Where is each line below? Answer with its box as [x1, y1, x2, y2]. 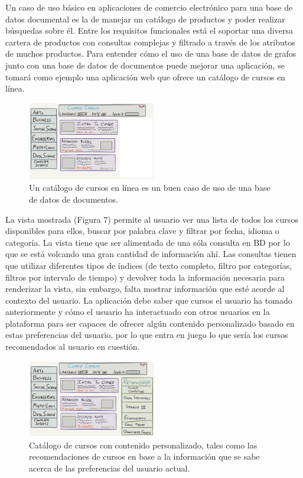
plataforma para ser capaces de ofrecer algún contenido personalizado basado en [5, 317, 295, 329]
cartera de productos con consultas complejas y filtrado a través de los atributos [5, 35, 295, 48]
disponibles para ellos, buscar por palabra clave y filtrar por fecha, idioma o [5, 225, 279, 237]
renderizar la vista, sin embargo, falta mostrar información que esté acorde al [5, 282, 285, 295]
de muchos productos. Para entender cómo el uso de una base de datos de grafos [5, 47, 297, 60]
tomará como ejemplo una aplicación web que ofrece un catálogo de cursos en [5, 70, 285, 83]
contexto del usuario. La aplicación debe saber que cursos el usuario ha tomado [5, 294, 292, 306]
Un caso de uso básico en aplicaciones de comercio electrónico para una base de [5, 1, 293, 13]
